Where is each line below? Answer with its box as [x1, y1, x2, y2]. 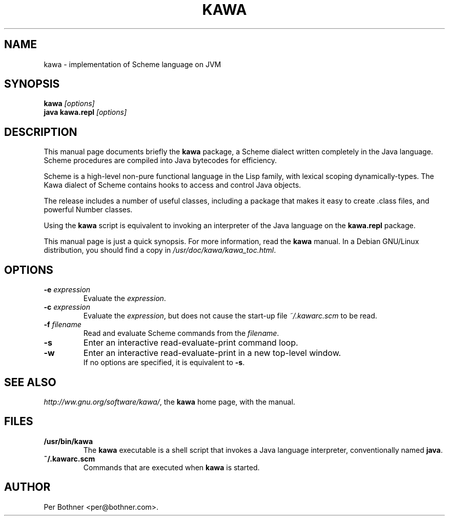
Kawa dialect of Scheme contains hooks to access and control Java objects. [44, 181, 301, 190]
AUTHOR [4, 481, 51, 494]
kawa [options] [44, 99, 95, 108]
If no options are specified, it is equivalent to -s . [83, 358, 245, 367]
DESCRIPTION [4, 125, 77, 138]
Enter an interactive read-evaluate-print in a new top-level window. [83, 348, 341, 358]
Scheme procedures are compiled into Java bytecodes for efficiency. [44, 156, 277, 165]
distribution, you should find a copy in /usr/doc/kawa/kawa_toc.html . [44, 246, 276, 255]
